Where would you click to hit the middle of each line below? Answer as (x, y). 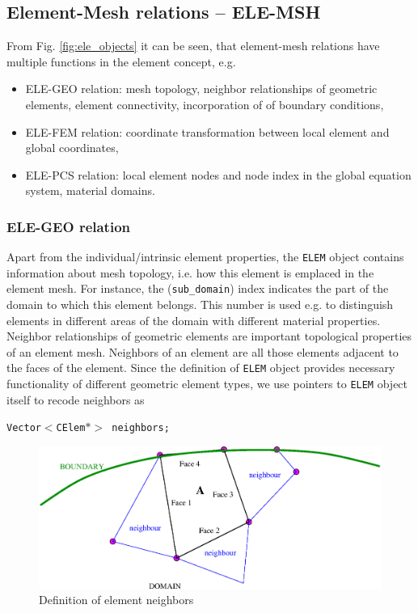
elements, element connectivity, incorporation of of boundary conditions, (205, 104)
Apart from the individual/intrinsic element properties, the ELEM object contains (205, 257)
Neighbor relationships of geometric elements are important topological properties (209, 336)
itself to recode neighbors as (76, 399)
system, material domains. (90, 190)
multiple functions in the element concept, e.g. (121, 61)
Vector (24, 428)
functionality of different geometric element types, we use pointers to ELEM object (207, 384)
